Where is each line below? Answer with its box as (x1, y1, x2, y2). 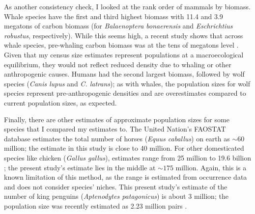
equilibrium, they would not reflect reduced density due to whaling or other (4, 59, 231, 69)
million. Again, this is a (175, 162, 247, 172)
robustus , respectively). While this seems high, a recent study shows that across (4, 30, 243, 40)
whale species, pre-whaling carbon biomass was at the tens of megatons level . (4, 40, 239, 50)
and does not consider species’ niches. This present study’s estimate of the (4, 181, 227, 191)
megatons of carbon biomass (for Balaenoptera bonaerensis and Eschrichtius (4, 21, 233, 31)
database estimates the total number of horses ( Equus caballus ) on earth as (4, 133, 230, 143)
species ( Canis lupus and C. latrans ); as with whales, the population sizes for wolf (4, 78, 251, 88)
